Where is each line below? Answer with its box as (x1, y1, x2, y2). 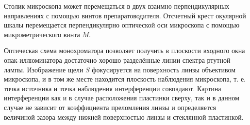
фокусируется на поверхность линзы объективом (92, 64, 236, 74)
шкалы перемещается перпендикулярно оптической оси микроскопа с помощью (4, 20, 240, 30)
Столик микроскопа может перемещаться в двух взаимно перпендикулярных (4, 1, 230, 11)
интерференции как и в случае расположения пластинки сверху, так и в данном (4, 93, 239, 103)
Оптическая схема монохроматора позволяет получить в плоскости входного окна (4, 45, 245, 56)
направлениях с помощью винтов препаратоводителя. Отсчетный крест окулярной (4, 10, 246, 20)
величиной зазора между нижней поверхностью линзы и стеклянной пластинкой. (4, 111, 244, 122)
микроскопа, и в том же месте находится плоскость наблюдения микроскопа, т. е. (4, 74, 246, 84)
